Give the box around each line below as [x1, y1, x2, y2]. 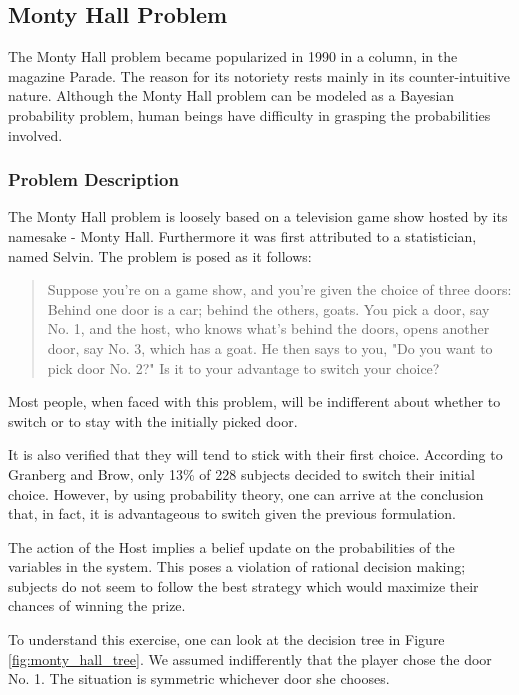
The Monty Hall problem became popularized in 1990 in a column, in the [8, 46, 458, 67]
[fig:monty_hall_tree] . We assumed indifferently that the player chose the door [8, 648, 492, 669]
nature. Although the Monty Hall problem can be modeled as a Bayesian [8, 85, 455, 106]
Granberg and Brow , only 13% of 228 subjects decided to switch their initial [8, 463, 475, 484]
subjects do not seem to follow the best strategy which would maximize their [8, 575, 479, 596]
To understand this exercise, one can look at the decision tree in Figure [8, 629, 445, 650]
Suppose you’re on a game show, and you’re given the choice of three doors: [47, 279, 512, 300]
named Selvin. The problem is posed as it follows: [8, 245, 312, 266]
